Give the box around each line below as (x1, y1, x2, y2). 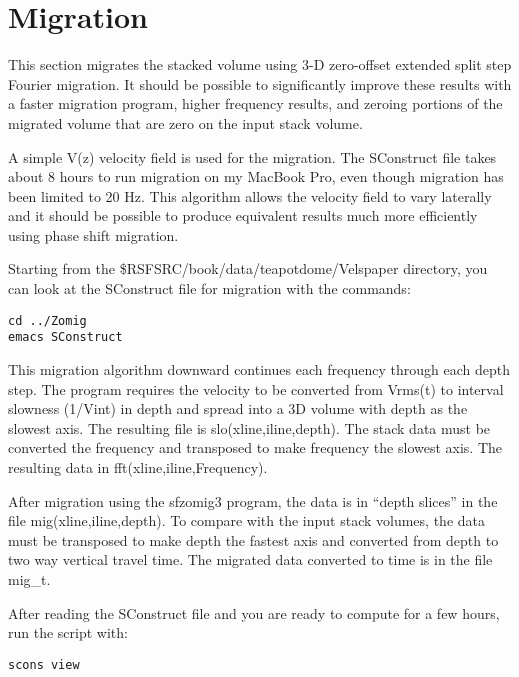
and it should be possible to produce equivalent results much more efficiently (8, 205, 478, 226)
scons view (8, 657, 80, 672)
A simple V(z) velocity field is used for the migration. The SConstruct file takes (8, 146, 497, 167)
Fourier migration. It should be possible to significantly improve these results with (8, 73, 512, 94)
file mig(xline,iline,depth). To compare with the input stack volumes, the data (8, 510, 485, 531)
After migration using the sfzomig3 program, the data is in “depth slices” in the (8, 490, 498, 511)
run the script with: (8, 622, 128, 643)
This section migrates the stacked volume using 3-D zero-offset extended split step (8, 54, 512, 75)
